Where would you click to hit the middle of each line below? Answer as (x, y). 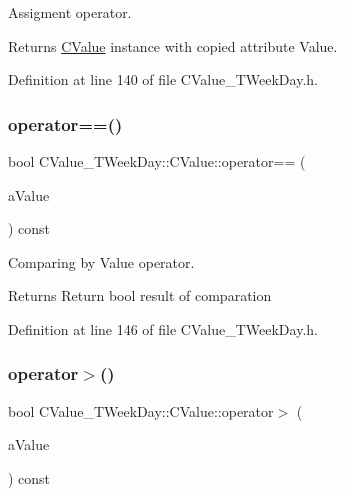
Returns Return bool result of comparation (140, 295)
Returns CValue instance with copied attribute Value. (173, 45)
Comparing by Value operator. (101, 261)
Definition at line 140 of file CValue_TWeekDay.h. (163, 79)
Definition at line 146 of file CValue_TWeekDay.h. (163, 328)
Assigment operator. (70, 12)
